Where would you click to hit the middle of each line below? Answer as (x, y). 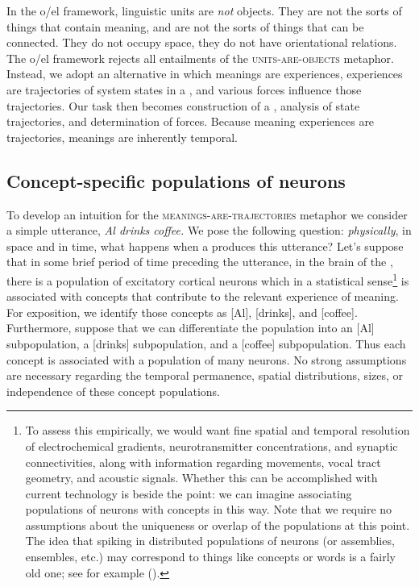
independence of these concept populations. (114, 391)
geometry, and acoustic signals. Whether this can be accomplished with (201, 478)
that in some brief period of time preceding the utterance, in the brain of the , (200, 262)
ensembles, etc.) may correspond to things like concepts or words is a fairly (210, 557)
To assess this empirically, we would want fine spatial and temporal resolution (218, 430)
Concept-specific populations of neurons (176, 180)
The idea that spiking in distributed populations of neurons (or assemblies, (210, 541)
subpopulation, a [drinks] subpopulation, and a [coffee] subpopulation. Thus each (206, 343)
